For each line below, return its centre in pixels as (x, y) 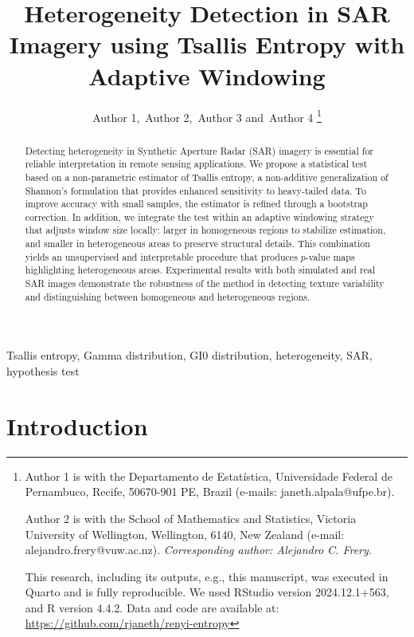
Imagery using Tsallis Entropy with (207, 44)
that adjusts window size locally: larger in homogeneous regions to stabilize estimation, (205, 230)
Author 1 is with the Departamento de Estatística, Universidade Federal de (209, 476)
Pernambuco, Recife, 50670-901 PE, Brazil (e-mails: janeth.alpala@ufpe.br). (210, 492)
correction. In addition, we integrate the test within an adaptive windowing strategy (199, 216)
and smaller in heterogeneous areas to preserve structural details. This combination (197, 244)
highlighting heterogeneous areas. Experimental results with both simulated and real (200, 270)
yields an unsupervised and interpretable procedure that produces (161, 256)
